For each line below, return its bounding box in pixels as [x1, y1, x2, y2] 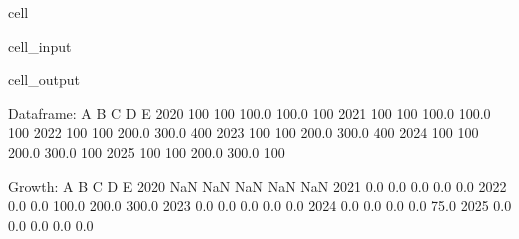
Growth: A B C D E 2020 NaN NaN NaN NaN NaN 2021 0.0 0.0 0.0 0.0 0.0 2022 [8, 175, 507, 196]
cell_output [8, 69, 80, 90]
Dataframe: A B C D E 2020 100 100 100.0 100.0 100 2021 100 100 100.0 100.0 [8, 102, 491, 123]
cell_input [8, 35, 72, 56]
